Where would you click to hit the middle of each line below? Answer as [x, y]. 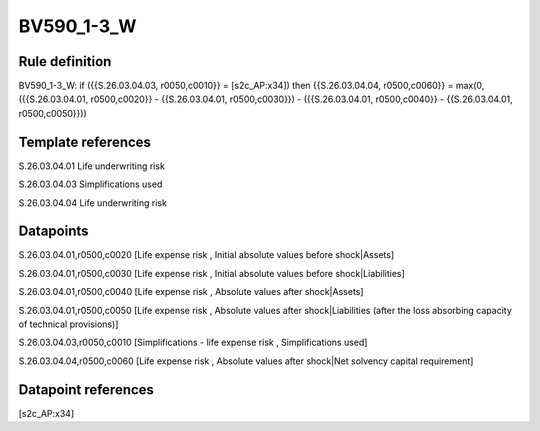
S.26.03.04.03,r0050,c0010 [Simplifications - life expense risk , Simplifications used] [193, 342]
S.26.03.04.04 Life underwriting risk [92, 202]
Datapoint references [86, 389]
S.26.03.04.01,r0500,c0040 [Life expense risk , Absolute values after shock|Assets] [191, 292]
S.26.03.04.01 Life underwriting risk [91, 166]
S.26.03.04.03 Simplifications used [90, 184]
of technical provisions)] [68, 324]
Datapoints [53, 231]
